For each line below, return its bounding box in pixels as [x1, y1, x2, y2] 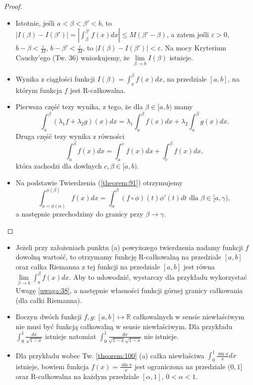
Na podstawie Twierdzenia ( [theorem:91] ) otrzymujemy [15, 177, 183, 187]
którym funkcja [15, 85, 62, 95]
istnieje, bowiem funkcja [15, 361, 89, 371]
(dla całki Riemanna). [15, 295, 82, 305]
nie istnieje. [144, 331, 179, 341]
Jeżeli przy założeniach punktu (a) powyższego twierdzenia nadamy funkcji [15, 242, 243, 252]
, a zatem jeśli [166, 29, 209, 40]
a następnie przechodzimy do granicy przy [15, 209, 144, 219]
